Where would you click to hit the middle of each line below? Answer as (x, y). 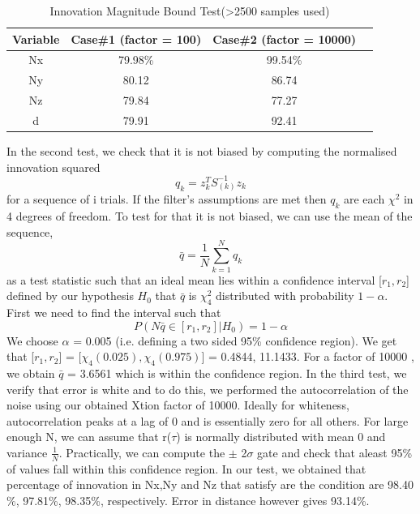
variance (27, 452)
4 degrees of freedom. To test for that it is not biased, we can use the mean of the (210, 216)
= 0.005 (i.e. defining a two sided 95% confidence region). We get (235, 340)
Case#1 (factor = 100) (136, 39)
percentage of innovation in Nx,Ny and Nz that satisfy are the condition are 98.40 (210, 484)
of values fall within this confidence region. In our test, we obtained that (186, 468)
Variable (36, 39)
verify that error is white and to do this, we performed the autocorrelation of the (208, 389)
